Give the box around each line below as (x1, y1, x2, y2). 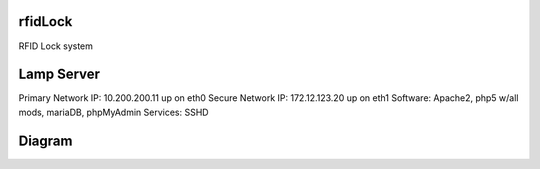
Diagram (18, 132, 73, 149)
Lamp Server (18, 66, 100, 83)
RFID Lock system (18, 40, 94, 52)
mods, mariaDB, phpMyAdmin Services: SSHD (18, 106, 209, 118)
